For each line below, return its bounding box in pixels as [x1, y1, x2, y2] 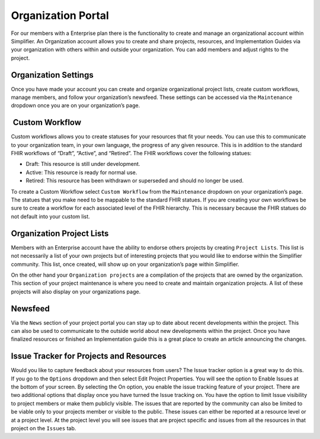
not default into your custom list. [11, 213, 90, 220]
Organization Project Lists [11, 228, 109, 238]
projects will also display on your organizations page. [11, 288, 141, 295]
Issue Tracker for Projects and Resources [11, 351, 167, 361]
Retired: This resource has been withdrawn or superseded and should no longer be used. [25, 177, 244, 184]
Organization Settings [11, 70, 94, 80]
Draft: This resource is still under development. [25, 161, 140, 168]
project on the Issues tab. [11, 425, 76, 432]
